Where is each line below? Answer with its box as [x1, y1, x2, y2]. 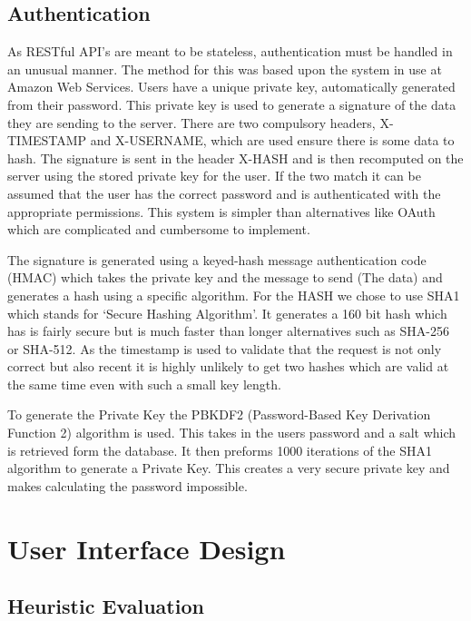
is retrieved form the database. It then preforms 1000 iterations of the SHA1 [7, 440, 432, 459]
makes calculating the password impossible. [7, 476, 248, 495]
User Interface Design [7, 529, 286, 567]
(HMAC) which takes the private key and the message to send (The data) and [7, 268, 443, 287]
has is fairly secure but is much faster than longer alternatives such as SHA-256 [7, 321, 449, 340]
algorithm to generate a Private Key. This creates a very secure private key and [7, 458, 450, 478]
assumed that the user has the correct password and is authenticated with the [7, 183, 441, 202]
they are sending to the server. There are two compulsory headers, [7, 113, 376, 132]
